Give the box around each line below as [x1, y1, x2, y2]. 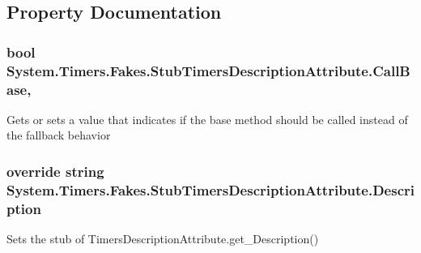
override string [6, 161, 104, 181]
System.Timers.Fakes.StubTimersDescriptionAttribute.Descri [6, 179, 415, 199]
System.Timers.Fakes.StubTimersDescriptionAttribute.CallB [6, 60, 410, 80]
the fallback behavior [6, 126, 111, 144]
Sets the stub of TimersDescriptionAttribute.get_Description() [6, 230, 319, 247]
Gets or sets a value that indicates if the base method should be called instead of [6, 110, 408, 127]
